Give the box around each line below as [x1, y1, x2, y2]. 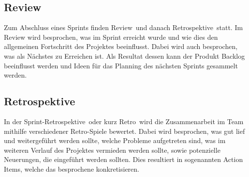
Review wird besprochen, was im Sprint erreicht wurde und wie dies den [4, 32, 218, 42]
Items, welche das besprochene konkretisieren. [4, 163, 139, 174]
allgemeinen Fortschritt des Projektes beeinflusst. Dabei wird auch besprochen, [4, 41, 238, 51]
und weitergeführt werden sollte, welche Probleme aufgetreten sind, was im [4, 135, 226, 145]
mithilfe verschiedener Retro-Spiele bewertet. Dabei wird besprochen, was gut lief [4, 126, 245, 136]
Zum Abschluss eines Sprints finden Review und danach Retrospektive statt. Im [4, 22, 243, 32]
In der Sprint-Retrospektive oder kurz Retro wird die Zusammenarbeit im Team [4, 116, 244, 126]
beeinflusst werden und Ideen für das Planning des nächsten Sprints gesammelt [4, 60, 238, 70]
